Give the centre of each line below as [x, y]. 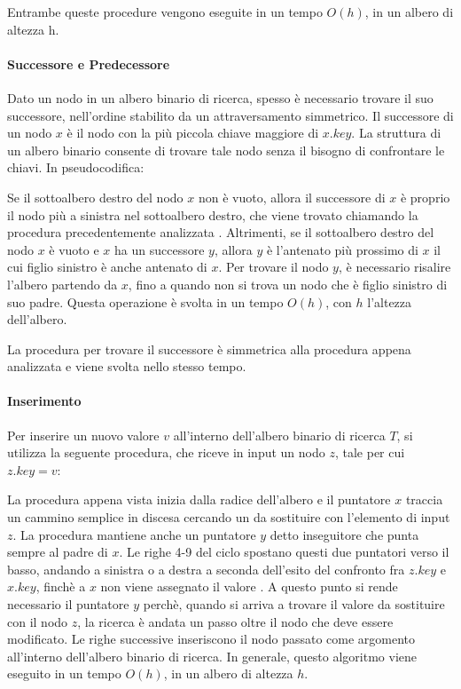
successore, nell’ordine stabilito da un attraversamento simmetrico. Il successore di [230, 115]
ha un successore [160, 249]
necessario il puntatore [68, 604]
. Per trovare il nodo [273, 267]
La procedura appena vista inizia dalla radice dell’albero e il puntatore [199, 499]
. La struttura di [396, 133]
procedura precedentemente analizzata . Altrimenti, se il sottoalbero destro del [221, 232]
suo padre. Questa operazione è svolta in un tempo [145, 301]
